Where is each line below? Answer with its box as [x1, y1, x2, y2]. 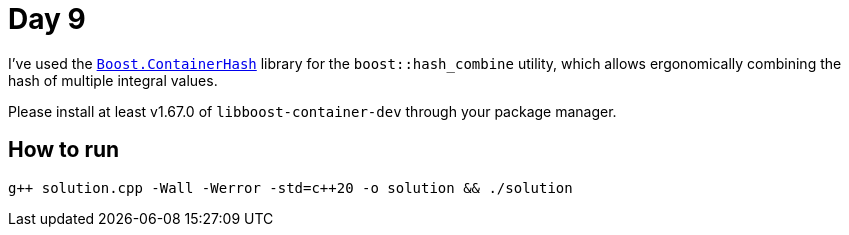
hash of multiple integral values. [8, 71, 218, 89]
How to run [8, 137, 120, 163]
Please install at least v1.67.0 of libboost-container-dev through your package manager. [8, 102, 617, 120]
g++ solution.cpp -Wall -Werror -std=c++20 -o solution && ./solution [8, 179, 573, 196]
